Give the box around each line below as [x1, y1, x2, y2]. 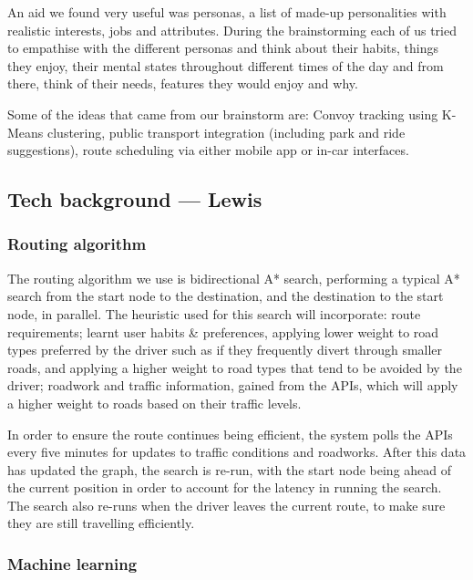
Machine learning [7, 552, 138, 575]
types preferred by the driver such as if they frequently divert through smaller [7, 340, 443, 359]
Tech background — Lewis [7, 185, 262, 213]
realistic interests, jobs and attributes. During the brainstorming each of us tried [7, 20, 457, 39]
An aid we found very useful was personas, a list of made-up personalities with [7, 3, 447, 21]
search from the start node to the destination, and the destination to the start [7, 286, 444, 306]
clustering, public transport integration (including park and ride [47, 122, 406, 141]
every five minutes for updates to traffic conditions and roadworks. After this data [7, 442, 467, 461]
